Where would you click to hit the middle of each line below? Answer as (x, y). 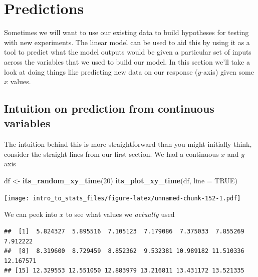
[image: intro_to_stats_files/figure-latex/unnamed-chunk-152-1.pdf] (122, 198)
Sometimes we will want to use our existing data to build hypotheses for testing (126, 32)
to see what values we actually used (120, 214)
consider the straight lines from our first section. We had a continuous (111, 154)
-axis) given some (227, 71)
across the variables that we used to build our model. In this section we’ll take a (127, 61)
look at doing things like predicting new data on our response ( (101, 71)
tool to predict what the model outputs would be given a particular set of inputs (128, 52)
